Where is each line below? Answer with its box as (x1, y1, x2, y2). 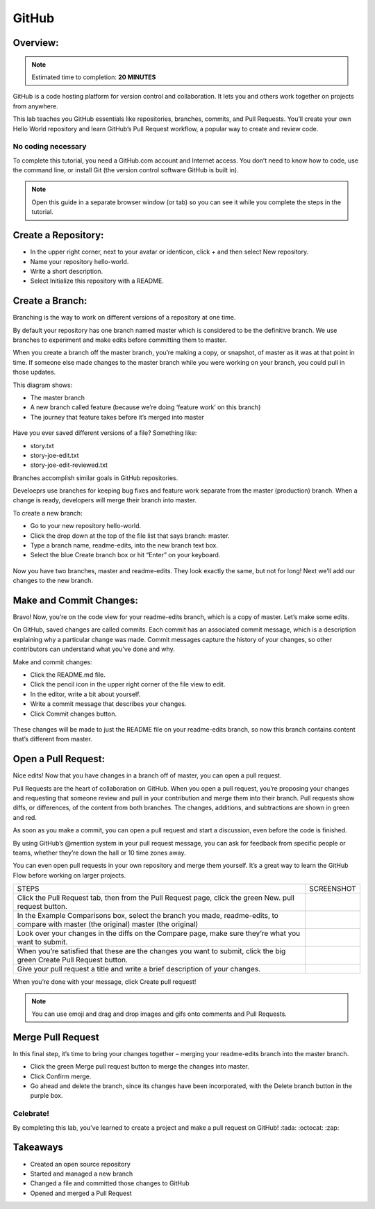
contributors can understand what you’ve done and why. (12, 645, 175, 653)
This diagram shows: (12, 381, 73, 389)
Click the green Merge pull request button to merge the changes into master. (30, 1062, 249, 1071)
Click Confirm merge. (30, 1072, 92, 1080)
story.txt (30, 441, 55, 450)
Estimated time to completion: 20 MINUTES (31, 73, 156, 81)
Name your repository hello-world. (30, 257, 129, 265)
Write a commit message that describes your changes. (30, 700, 187, 708)
